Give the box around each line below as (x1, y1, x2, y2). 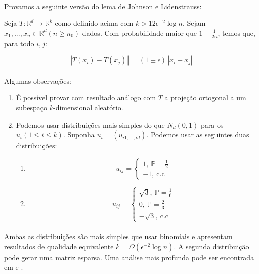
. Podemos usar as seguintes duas (146, 129, 249, 140)
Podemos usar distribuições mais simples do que (16, 119, 165, 130)
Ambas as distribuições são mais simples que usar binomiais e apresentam (4, 231, 233, 242)
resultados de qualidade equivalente (4, 241, 114, 251)
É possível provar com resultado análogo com (16, 92, 156, 103)
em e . (4, 262, 23, 272)
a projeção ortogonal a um (164, 92, 246, 103)
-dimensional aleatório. (53, 102, 123, 112)
